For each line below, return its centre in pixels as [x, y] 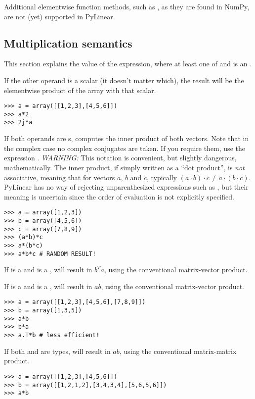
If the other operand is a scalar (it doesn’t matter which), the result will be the [124, 80]
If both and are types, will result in [57, 351]
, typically [162, 177]
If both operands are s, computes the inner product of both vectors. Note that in [127, 138]
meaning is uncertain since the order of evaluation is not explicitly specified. [119, 196]
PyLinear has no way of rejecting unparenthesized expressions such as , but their [126, 187]
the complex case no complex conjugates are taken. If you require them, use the [125, 148]
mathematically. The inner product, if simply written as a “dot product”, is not [124, 167]
